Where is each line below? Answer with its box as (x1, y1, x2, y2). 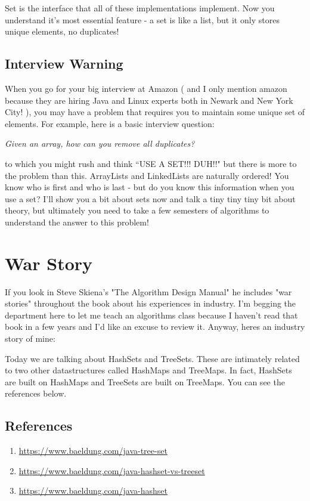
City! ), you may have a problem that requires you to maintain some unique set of (5, 106, 305, 118)
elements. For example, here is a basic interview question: (5, 117, 215, 129)
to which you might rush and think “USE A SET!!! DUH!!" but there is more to (5, 157, 297, 169)
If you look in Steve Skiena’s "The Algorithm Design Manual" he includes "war (5, 285, 292, 298)
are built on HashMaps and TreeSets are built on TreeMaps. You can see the (5, 375, 285, 388)
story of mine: (5, 332, 55, 345)
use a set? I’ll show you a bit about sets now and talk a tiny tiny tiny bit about (5, 192, 296, 205)
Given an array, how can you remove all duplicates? (5, 137, 195, 150)
